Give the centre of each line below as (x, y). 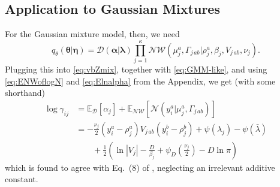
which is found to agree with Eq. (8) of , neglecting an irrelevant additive (140, 167)
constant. (22, 179)
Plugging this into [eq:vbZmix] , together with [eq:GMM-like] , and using (136, 69)
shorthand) (25, 93)
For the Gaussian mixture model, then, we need (92, 34)
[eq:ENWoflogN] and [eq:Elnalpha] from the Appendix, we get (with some (140, 81)
